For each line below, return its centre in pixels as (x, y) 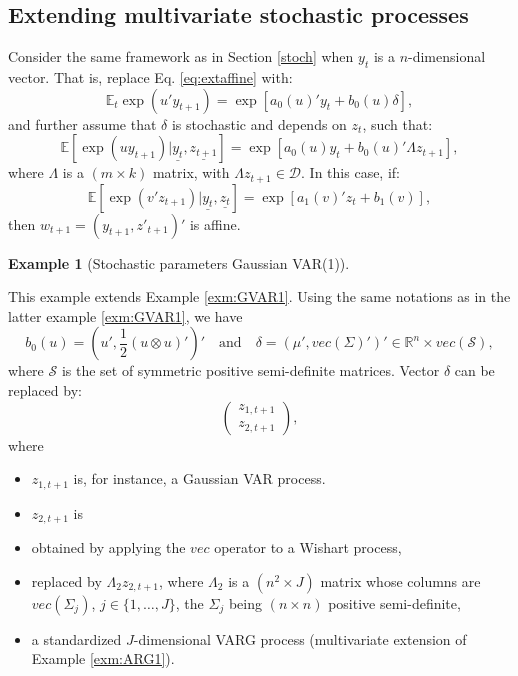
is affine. (215, 223)
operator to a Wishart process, (308, 547)
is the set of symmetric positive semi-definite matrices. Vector (250, 370)
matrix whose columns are (400, 580)
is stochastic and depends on (259, 123)
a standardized (76, 638)
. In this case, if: (350, 172)
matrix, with (191, 172)
